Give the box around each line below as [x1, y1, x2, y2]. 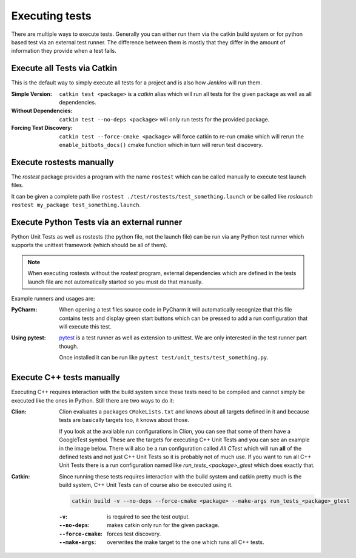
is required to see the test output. [107, 513, 190, 520]
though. [59, 342, 79, 350]
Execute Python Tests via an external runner [11, 217, 183, 227]
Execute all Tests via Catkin [11, 63, 118, 73]
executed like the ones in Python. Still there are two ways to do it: [11, 396, 175, 404]
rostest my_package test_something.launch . [11, 201, 141, 209]
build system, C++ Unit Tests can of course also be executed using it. [59, 481, 233, 489]
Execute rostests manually [11, 157, 115, 167]
